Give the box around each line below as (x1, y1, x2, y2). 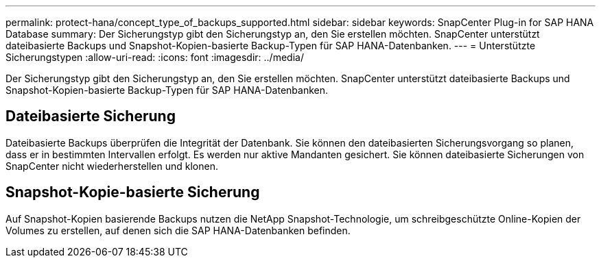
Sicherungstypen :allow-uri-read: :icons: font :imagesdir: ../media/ (5, 51, 304, 63)
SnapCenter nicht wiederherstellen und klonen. (5, 160, 218, 172)
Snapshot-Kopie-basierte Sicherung (5, 184, 260, 201)
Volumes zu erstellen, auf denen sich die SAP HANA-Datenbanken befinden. (5, 224, 351, 236)
